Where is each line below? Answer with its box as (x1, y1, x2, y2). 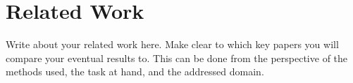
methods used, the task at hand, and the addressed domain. (6, 64, 264, 79)
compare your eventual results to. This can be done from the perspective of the (6, 50, 348, 65)
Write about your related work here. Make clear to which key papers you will (6, 37, 339, 52)
